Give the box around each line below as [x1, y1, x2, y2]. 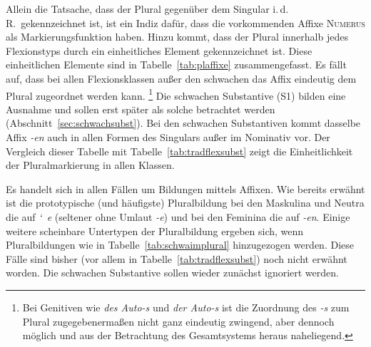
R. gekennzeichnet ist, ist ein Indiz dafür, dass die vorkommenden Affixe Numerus [6, 15, 365, 30]
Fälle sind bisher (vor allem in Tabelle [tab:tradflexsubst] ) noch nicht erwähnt [6, 251, 347, 266]
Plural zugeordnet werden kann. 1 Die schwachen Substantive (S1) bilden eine [6, 86, 346, 103]
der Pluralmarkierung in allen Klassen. [6, 157, 175, 172]
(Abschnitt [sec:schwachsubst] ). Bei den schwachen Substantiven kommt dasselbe [6, 115, 361, 130]
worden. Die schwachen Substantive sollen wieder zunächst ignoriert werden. [6, 265, 339, 280]
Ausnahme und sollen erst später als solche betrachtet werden [6, 101, 275, 116]
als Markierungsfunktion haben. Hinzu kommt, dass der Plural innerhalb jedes [6, 29, 348, 44]
